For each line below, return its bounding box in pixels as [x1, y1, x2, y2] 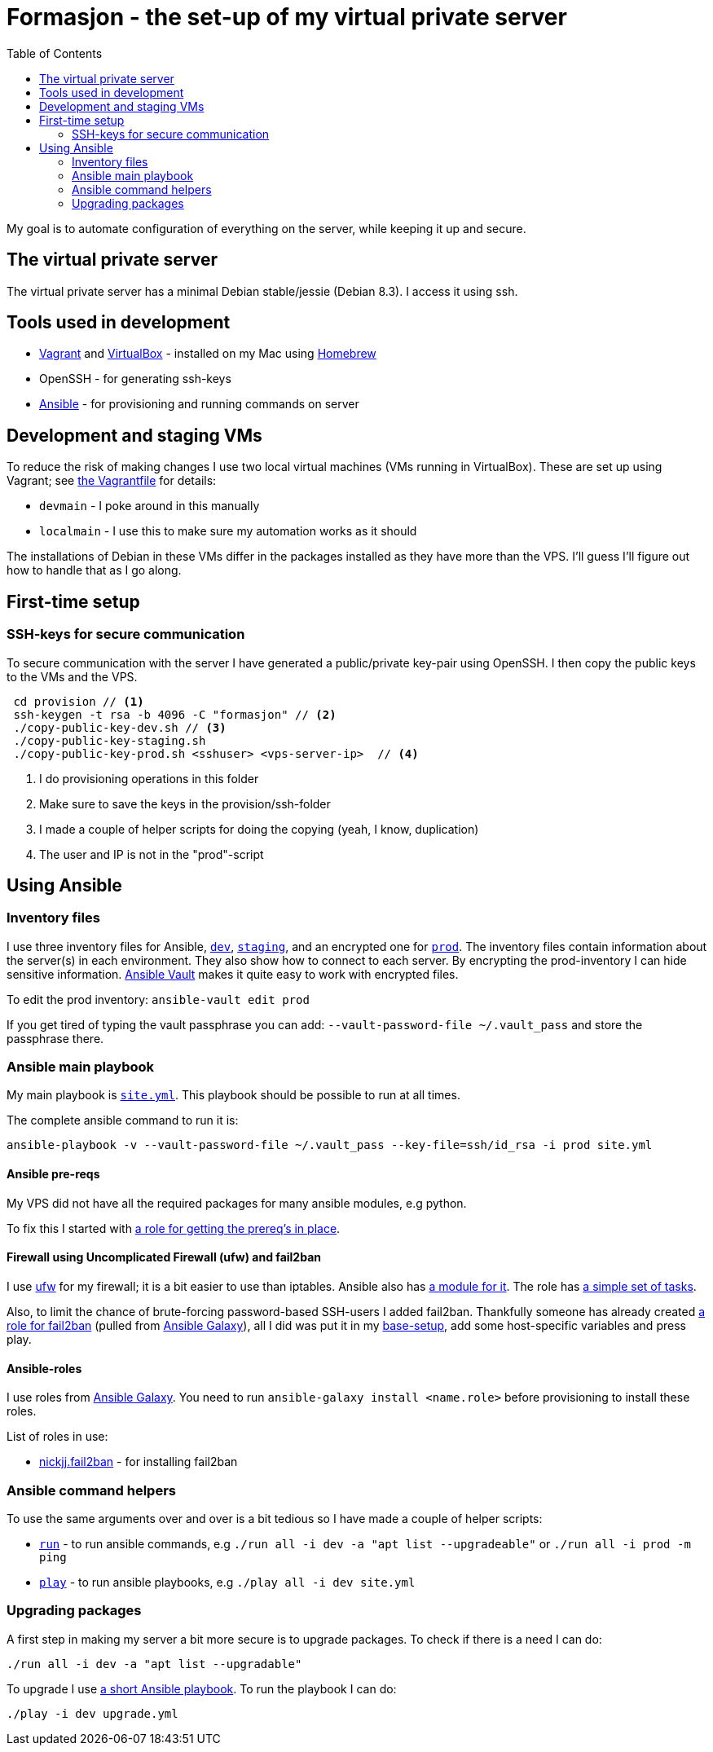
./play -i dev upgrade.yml [7, 1706, 178, 1720]
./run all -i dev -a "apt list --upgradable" [7, 1657, 302, 1671]
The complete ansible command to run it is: [7, 1113, 239, 1128]
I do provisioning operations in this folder [39, 771, 259, 786]
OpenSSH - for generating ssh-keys [39, 372, 231, 386]
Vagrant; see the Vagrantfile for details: [7, 473, 217, 488]
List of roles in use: [7, 1429, 108, 1444]
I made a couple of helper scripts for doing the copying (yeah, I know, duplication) [39, 821, 479, 836]
